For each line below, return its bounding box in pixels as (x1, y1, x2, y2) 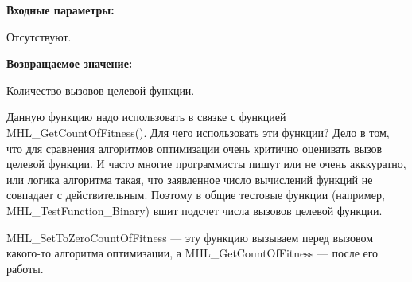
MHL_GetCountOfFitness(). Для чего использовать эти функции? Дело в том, (6, 123, 390, 140)
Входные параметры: (6, 2, 115, 18)
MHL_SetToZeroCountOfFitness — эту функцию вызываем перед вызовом (6, 229, 374, 245)
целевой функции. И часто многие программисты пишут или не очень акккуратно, (6, 155, 406, 172)
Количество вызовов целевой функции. (6, 81, 195, 98)
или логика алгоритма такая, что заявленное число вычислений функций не (6, 170, 373, 187)
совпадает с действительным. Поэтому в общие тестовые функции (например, (6, 186, 385, 203)
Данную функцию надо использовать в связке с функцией (6, 108, 286, 125)
